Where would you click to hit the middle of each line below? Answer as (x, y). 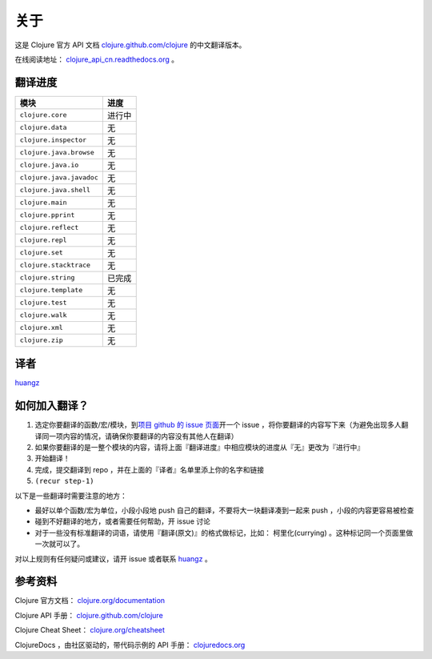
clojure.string (47, 277)
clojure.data (43, 128)
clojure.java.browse (57, 153)
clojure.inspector (53, 140)
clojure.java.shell (55, 190)
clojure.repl (43, 240)
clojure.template (51, 290)
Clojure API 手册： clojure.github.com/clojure (89, 615)
